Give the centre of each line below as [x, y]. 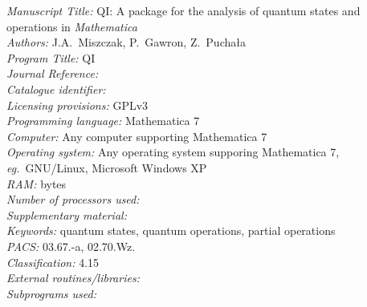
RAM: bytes [37, 183]
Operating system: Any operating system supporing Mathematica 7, [173, 152]
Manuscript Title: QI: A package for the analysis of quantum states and [183, 10]
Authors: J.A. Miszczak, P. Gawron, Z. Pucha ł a [126, 42]
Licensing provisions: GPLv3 [77, 105]
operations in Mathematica [72, 26]
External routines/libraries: [73, 278]
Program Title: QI [51, 57]
